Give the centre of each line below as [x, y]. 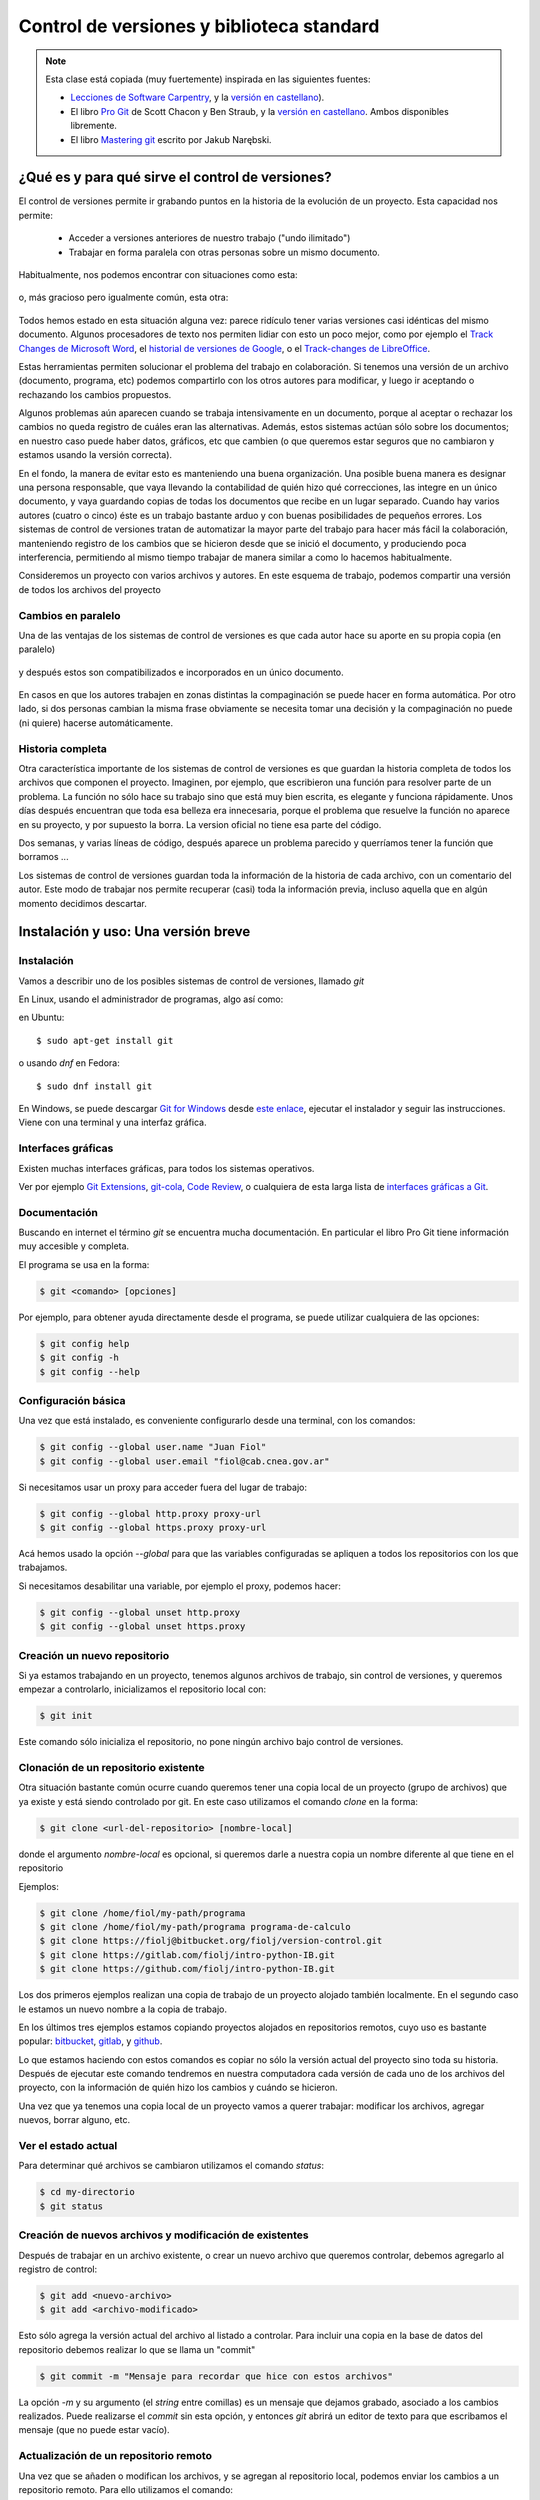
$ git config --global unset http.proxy [139, 1612]
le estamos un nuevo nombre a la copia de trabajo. [122, 2009]
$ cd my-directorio [87, 2192]
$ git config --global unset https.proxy [142, 1626]
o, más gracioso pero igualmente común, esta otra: [123, 297]
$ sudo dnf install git [94, 1086]
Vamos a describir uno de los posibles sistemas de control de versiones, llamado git [191, 981]
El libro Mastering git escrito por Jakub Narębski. [171, 139]
